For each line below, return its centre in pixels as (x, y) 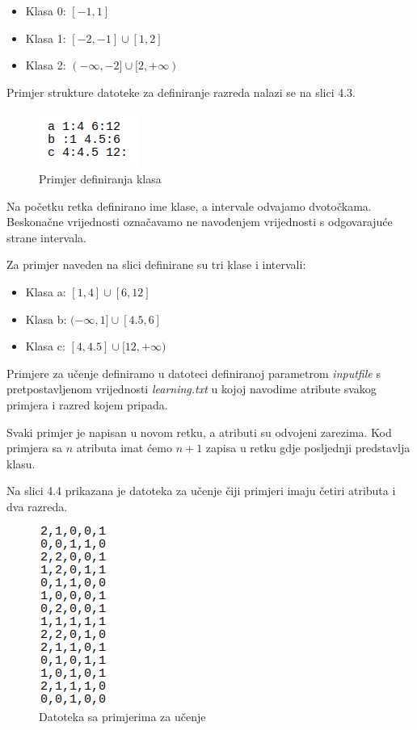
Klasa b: (46, 319)
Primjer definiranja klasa (100, 178)
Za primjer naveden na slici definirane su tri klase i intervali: (156, 264)
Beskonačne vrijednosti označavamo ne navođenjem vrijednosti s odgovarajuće (200, 222)
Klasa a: (46, 291)
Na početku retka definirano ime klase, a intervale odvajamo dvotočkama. (189, 206)
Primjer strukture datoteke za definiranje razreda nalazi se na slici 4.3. (181, 92)
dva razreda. (37, 506)
